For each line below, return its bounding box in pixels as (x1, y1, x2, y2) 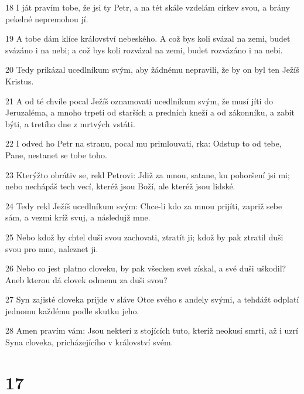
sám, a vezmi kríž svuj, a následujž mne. (5, 211, 151, 223)
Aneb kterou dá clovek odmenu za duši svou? (5, 273, 168, 286)
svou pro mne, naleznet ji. (5, 242, 98, 254)
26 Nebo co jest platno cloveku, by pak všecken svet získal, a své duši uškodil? (5, 262, 286, 274)
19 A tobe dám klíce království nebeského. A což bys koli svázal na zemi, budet (5, 32, 291, 45)
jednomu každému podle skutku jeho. (5, 304, 139, 317)
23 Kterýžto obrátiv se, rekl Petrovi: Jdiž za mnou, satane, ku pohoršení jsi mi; (5, 168, 290, 181)
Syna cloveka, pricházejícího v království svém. (5, 336, 173, 348)
